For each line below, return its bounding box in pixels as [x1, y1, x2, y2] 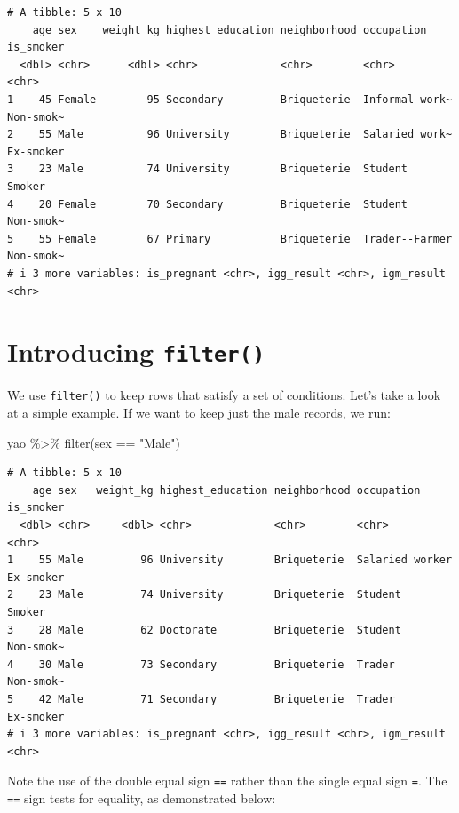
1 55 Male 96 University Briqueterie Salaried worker [7, 554, 453, 567]
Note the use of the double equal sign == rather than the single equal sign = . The [7, 771, 447, 790]
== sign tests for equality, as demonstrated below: [7, 788, 276, 807]
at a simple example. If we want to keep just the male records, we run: [7, 403, 391, 421]
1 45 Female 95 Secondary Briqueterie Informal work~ [7, 92, 453, 106]
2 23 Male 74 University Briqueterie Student [7, 588, 401, 602]
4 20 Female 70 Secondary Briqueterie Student [7, 197, 408, 211]
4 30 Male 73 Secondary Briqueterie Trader [7, 658, 395, 671]
